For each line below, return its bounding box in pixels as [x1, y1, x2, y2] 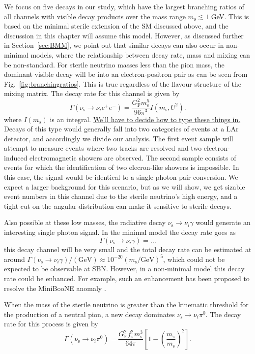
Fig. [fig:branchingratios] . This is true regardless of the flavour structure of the [4, 78, 241, 89]
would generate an [196, 217, 251, 227]
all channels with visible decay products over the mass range [4, 11, 186, 21]
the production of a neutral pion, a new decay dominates [4, 309, 175, 319]
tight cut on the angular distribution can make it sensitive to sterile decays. [4, 200, 231, 211]
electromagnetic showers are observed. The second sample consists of [29, 152, 236, 162]
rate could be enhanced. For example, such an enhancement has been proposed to [4, 273, 250, 283]
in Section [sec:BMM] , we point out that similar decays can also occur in [4, 40, 224, 50]
